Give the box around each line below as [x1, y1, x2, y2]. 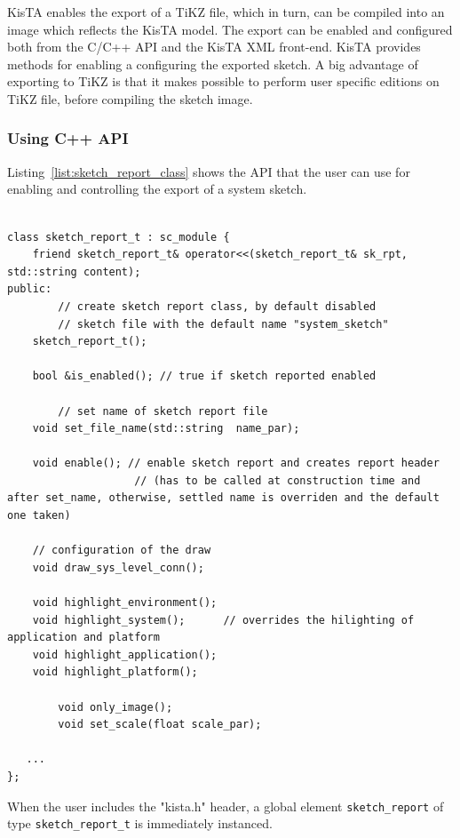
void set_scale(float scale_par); [58, 718, 262, 731]
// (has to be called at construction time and [134, 474, 421, 487]
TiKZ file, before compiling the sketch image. [7, 89, 253, 108]
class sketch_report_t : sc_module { [7, 230, 230, 243]
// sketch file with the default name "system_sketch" [58, 317, 389, 331]
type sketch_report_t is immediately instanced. [7, 814, 273, 833]
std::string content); [7, 265, 141, 278]
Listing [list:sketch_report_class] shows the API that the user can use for [7, 162, 410, 180]
